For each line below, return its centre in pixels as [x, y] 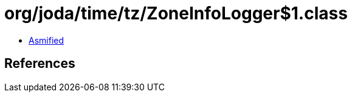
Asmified [47, 40]
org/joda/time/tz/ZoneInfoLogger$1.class [176, 13]
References [40, 64]
